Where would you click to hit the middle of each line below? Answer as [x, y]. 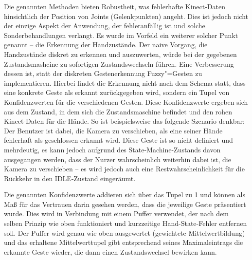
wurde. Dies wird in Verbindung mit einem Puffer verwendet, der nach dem [116, 214]
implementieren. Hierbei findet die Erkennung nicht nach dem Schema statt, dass [125, 83]
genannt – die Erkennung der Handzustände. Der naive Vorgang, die [106, 45]
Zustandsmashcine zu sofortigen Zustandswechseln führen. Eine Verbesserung [119, 64]
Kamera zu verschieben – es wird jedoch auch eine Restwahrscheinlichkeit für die [124, 169]
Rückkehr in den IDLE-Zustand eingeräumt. [70, 178]
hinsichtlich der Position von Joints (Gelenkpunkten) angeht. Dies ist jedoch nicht [126, 16]
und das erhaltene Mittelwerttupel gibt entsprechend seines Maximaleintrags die [124, 242]
